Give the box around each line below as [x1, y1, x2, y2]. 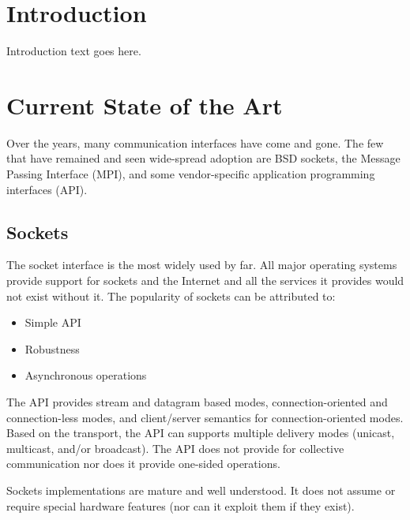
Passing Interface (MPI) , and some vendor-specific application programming [6, 166, 375, 182]
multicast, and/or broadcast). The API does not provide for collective [6, 440, 344, 456]
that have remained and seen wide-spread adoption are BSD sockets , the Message [6, 150, 401, 166]
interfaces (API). [6, 181, 88, 197]
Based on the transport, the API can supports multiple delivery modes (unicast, [6, 425, 395, 441]
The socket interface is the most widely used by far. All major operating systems [6, 256, 397, 273]
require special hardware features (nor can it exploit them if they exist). [6, 497, 355, 514]
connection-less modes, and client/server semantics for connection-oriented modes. [6, 409, 404, 425]
